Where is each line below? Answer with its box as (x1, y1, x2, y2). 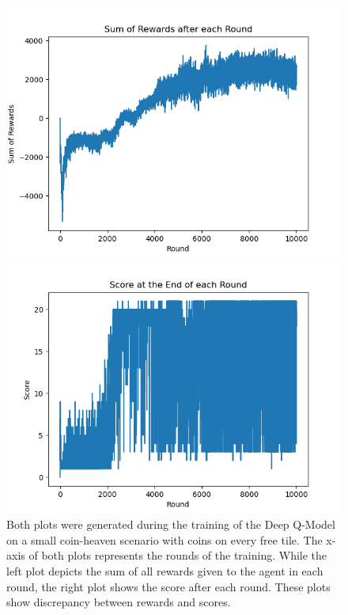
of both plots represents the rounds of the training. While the (28, 547, 327, 564)
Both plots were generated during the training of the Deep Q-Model (6, 516, 335, 533)
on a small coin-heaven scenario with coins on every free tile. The (6, 531, 323, 548)
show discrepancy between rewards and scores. (6, 594, 231, 610)
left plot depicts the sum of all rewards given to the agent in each (6, 562, 323, 579)
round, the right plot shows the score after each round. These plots (6, 578, 331, 594)
